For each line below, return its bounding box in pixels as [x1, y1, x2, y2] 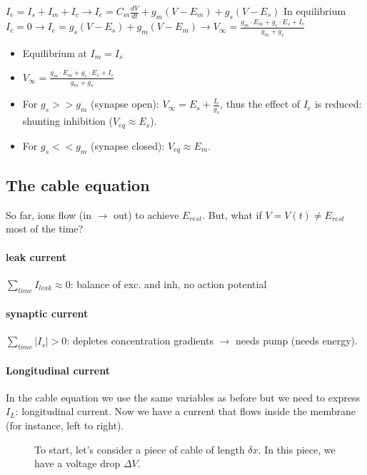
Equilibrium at [22, 45, 87, 60]
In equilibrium [283, 4, 346, 18]
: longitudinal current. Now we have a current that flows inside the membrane [15, 404, 356, 419]
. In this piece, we [258, 441, 336, 456]
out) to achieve [113, 207, 179, 222]
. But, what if [202, 207, 262, 222]
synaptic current [6, 306, 89, 321]
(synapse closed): [91, 138, 165, 153]
